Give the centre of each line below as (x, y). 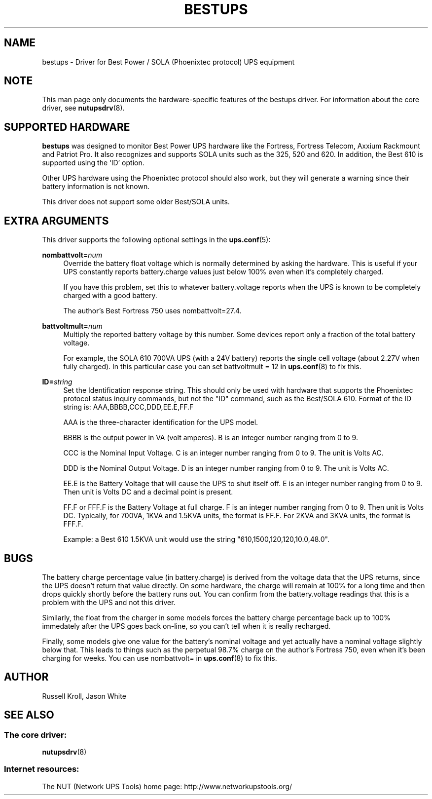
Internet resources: (42, 769)
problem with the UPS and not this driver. (109, 602)
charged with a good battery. (110, 296)
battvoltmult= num (72, 326)
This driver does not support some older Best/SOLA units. (136, 202)
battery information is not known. (96, 187)
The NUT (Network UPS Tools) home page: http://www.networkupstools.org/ (167, 786)
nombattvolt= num (72, 255)
